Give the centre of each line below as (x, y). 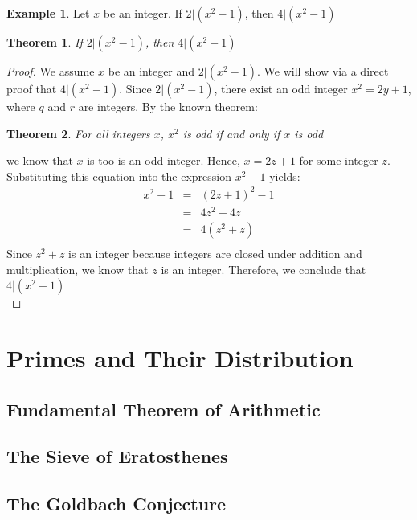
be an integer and (151, 71)
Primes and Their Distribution (180, 358)
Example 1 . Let (48, 13)
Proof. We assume (51, 71)
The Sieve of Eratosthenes (117, 456)
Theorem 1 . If (45, 42)
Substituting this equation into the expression (119, 176)
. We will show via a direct (323, 71)
